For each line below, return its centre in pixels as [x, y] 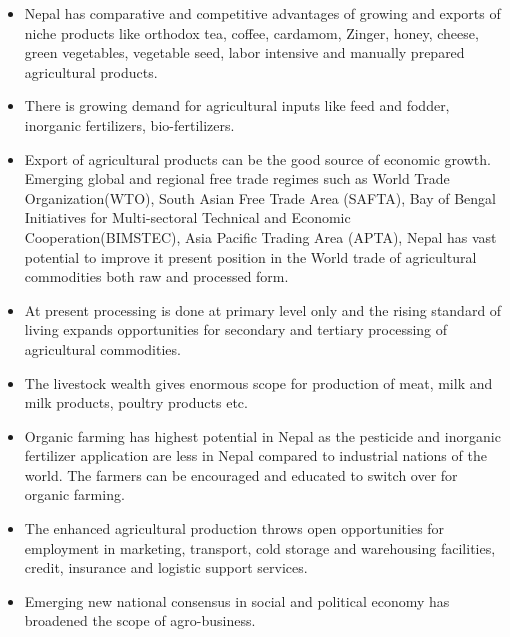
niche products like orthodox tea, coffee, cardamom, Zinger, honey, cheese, [251, 32]
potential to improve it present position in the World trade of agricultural [250, 256]
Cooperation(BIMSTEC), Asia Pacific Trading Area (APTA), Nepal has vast [260, 236]
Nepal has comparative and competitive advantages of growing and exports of [262, 13]
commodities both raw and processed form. [156, 276]
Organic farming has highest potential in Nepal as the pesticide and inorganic [262, 435]
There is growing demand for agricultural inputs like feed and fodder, [237, 105]
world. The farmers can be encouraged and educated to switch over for [241, 474]
